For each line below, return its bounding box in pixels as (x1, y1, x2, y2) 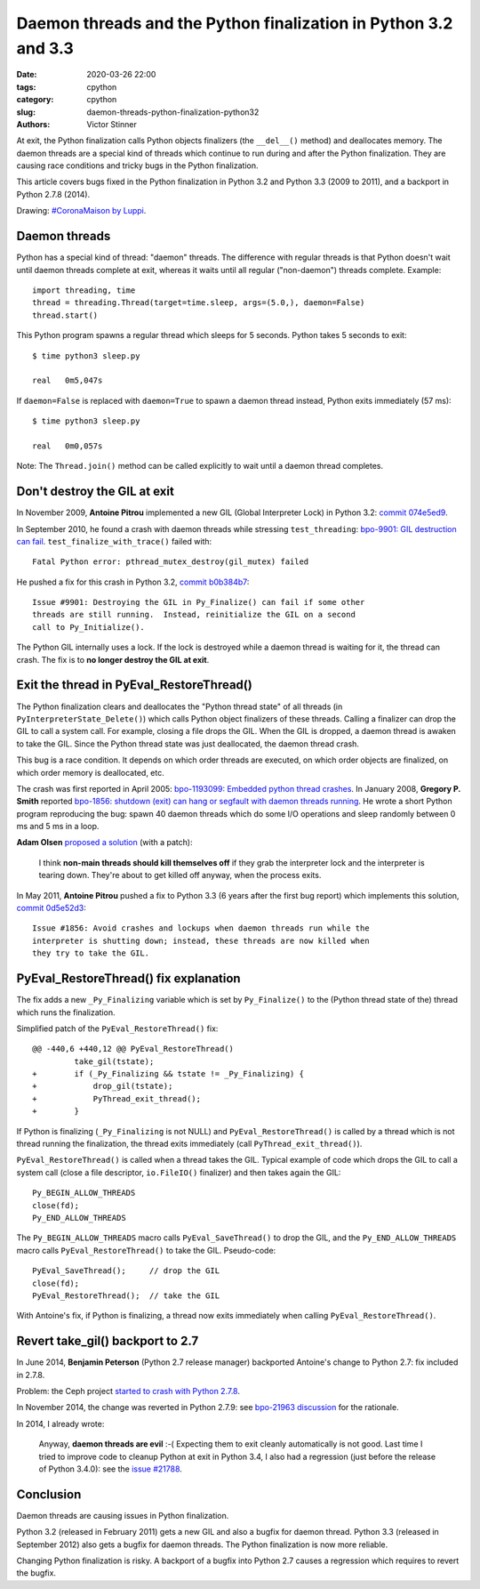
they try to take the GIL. (32, 948, 150, 958)
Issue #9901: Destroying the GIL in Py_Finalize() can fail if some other (32, 597, 365, 608)
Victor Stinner (86, 118, 138, 129)
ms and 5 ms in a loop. (16, 821, 100, 832)
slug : (16, 107, 36, 117)
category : (16, 94, 54, 105)
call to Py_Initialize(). (32, 622, 146, 632)
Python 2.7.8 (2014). (16, 189, 91, 199)
